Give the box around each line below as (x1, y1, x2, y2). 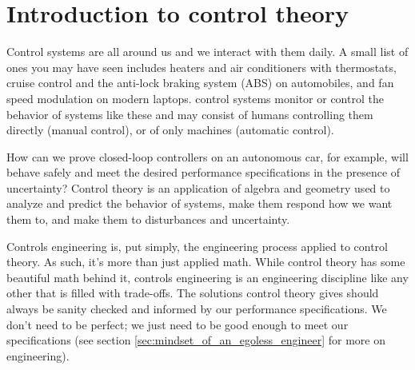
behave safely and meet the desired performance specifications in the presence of (6, 164, 401, 181)
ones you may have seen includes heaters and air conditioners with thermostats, (6, 58, 397, 75)
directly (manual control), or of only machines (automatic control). (6, 121, 334, 138)
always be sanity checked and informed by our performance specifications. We (6, 300, 387, 317)
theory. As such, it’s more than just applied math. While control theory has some (6, 253, 405, 270)
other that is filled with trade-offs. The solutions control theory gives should (6, 284, 379, 301)
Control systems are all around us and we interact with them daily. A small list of (6, 43, 409, 60)
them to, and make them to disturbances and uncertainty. (6, 211, 290, 228)
